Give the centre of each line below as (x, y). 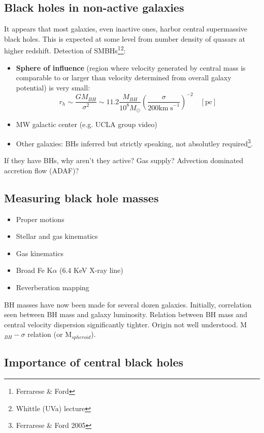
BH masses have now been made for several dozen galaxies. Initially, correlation (128, 304)
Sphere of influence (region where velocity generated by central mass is (131, 67)
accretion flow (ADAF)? (42, 170)
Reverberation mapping (53, 287)
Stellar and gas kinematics (57, 236)
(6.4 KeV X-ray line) (91, 270)
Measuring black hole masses (81, 197)
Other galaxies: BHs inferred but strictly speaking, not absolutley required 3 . (134, 142)
